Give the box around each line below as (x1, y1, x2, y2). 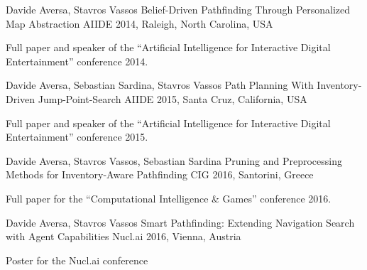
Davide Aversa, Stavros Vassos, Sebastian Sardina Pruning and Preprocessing (6, 153, 342, 168)
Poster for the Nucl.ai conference (6, 252, 148, 267)
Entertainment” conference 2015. (6, 129, 148, 144)
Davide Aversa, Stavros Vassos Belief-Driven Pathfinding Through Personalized (6, 2, 351, 16)
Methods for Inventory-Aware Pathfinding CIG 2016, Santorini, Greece (6, 167, 314, 182)
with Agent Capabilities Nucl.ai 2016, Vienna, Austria (6, 229, 241, 244)
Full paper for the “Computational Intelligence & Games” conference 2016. (6, 190, 332, 205)
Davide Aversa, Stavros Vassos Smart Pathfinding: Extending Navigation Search (6, 215, 355, 229)
